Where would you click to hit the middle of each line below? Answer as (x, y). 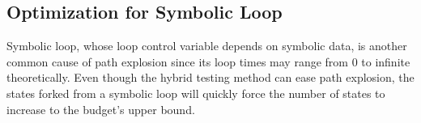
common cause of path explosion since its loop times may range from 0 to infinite (208, 61)
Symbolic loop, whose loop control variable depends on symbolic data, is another (207, 46)
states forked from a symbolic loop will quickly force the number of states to (196, 93)
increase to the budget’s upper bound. (101, 109)
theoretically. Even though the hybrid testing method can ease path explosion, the (210, 77)
